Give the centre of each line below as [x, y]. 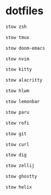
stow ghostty [21, 177]
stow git [16, 134]
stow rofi [18, 123]
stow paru [18, 112]
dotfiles [25, 11]
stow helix [19, 187]
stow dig [16, 155]
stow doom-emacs [25, 48]
